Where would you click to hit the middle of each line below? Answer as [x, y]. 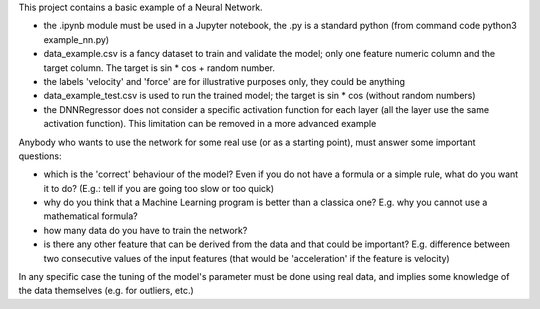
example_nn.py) [76, 39]
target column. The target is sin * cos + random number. [159, 67]
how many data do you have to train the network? [145, 230]
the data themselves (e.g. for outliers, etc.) [106, 291]
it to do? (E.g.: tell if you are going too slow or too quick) [159, 188]
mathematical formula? [91, 216]
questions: [40, 156]
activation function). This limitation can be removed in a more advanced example [210, 124]
